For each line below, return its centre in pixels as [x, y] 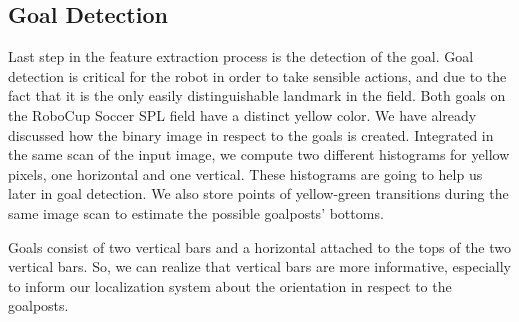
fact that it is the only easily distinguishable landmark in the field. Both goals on [257, 95]
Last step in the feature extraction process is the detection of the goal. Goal [241, 56]
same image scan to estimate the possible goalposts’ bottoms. [196, 212]
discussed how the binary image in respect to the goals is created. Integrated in [251, 134]
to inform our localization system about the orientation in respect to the [230, 285]
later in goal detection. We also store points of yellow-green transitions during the [258, 193]
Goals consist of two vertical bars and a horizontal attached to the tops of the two [260, 246]
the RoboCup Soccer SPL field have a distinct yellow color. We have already [242, 114]
